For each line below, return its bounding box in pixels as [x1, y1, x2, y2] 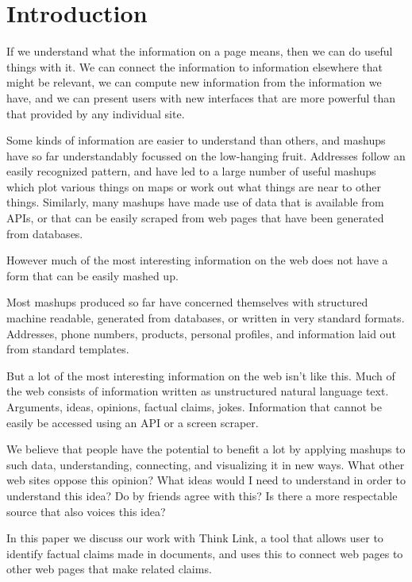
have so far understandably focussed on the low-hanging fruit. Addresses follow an [6, 147, 406, 164]
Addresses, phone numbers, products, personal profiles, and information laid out [6, 325, 396, 341]
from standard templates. [6, 341, 129, 357]
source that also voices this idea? [6, 503, 166, 519]
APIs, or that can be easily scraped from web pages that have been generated [6, 210, 384, 226]
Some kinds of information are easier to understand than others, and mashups [6, 132, 386, 148]
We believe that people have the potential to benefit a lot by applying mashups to [6, 441, 406, 457]
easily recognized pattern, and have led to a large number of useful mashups [6, 163, 376, 179]
